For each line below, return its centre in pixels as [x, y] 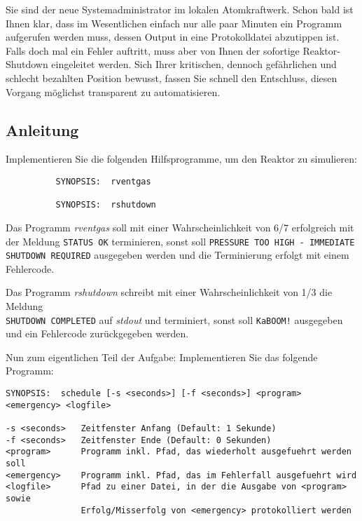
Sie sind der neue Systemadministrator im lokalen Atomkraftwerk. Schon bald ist [180, 9]
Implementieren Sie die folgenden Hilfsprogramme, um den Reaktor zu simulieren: [181, 159]
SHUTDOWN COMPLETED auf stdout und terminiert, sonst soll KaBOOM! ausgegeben [174, 319]
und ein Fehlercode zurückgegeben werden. [97, 333]
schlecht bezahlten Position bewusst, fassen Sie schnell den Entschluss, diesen [172, 77]
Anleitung [42, 129]
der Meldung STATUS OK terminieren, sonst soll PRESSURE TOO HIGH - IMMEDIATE [180, 241]
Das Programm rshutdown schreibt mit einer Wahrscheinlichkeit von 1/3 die [169, 292]
